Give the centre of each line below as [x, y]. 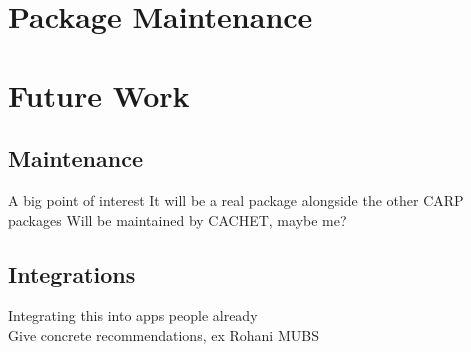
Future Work [99, 94]
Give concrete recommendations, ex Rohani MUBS [163, 334]
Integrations [72, 273]
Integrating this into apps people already [133, 315]
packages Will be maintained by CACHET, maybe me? [177, 219]
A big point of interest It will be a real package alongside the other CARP [236, 199]
